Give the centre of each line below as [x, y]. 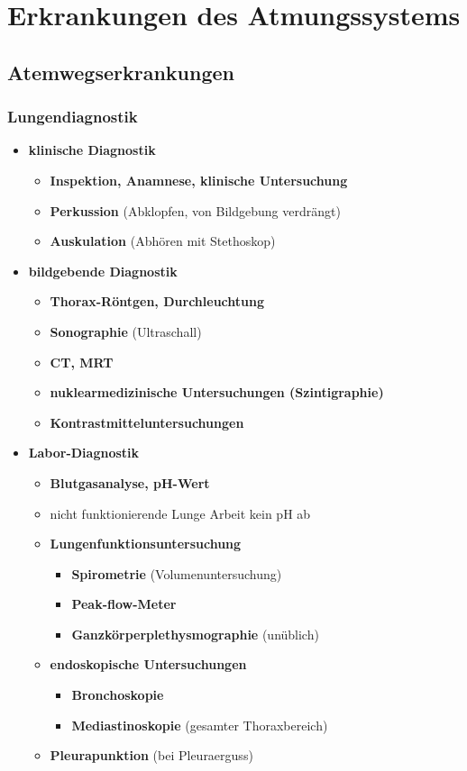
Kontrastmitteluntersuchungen [147, 422]
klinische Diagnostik [92, 150]
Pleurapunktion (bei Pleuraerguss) [151, 755]
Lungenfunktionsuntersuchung [146, 544]
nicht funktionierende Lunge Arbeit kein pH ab [180, 513]
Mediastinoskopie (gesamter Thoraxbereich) [200, 725]
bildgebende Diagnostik [103, 271]
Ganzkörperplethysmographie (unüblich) [195, 634]
